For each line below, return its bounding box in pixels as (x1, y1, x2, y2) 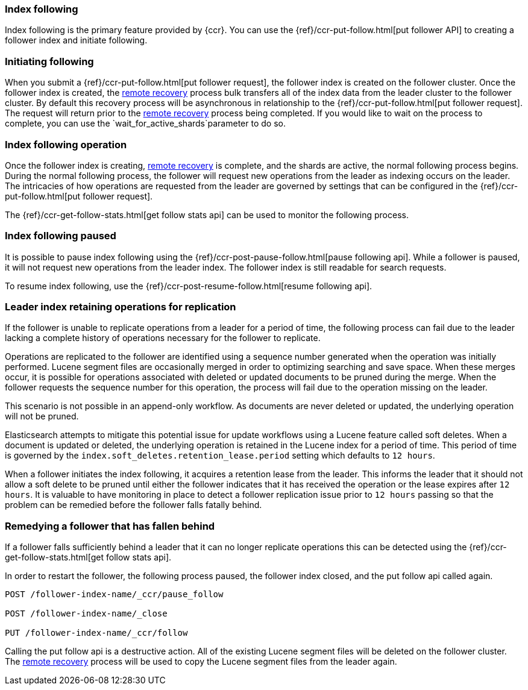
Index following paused (5, 230, 116, 242)
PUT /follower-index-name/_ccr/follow (5, 628, 188, 638)
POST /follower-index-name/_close (5, 609, 168, 619)
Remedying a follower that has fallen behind (5, 519, 215, 532)
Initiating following (5, 55, 94, 67)
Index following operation (5, 138, 127, 151)
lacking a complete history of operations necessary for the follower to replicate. (5, 333, 321, 343)
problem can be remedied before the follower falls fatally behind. (5, 500, 262, 510)
